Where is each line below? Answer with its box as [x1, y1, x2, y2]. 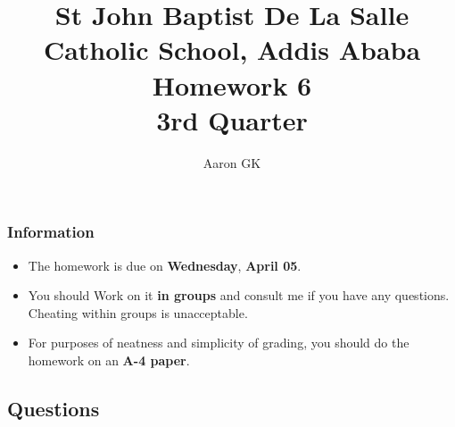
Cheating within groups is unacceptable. [28, 303, 248, 322]
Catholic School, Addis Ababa [43, 31, 421, 68]
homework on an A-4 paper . [28, 350, 190, 369]
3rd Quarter [156, 101, 308, 138]
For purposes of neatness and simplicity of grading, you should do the [28, 333, 409, 352]
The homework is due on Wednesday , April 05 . [28, 255, 302, 274]
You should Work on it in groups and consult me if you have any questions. [28, 286, 450, 305]
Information [7, 221, 95, 243]
